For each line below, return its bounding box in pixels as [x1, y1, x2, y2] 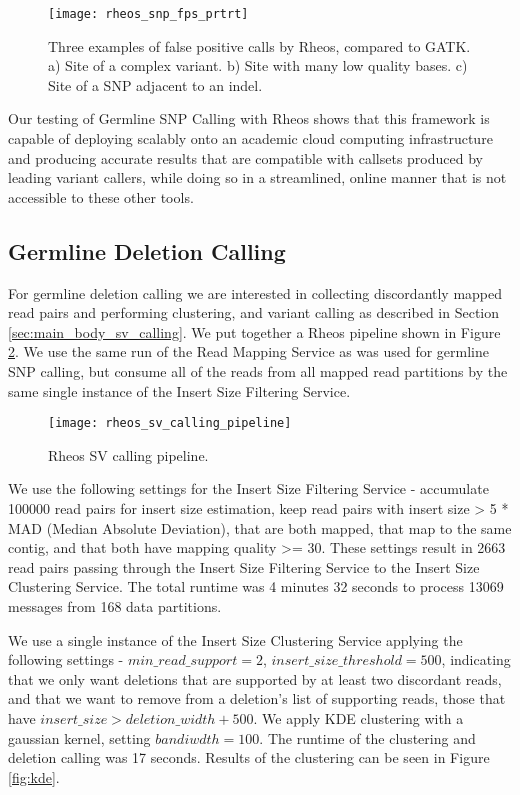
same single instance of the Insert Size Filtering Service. [8, 380, 351, 401]
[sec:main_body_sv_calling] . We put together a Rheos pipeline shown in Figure [8, 321, 501, 342]
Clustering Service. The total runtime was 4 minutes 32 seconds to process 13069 [8, 576, 504, 597]
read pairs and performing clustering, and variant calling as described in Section [8, 302, 500, 323]
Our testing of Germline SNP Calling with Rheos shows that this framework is [8, 108, 490, 129]
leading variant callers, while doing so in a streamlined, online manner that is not [8, 167, 507, 188]
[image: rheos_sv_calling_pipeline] [48, 416, 292, 431]
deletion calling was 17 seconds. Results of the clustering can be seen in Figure [8, 747, 490, 768]
